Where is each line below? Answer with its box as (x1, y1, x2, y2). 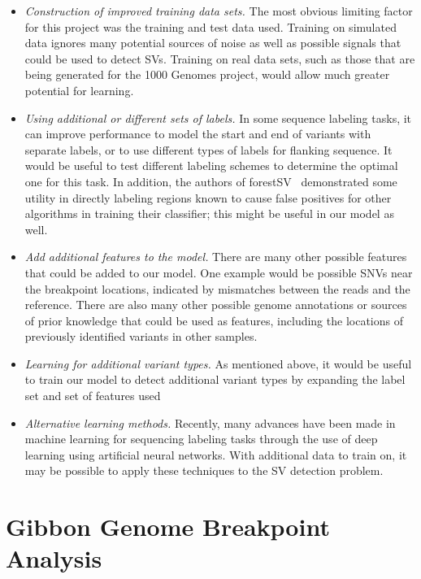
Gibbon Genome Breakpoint (6, 510, 330, 543)
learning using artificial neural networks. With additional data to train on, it (24, 446, 407, 463)
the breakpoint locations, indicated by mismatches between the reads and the (24, 280, 410, 297)
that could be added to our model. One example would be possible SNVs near (24, 263, 413, 281)
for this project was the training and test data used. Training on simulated (24, 18, 397, 35)
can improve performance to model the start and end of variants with (24, 125, 371, 142)
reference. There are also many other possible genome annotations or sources (24, 296, 407, 313)
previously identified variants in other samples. (24, 328, 258, 345)
